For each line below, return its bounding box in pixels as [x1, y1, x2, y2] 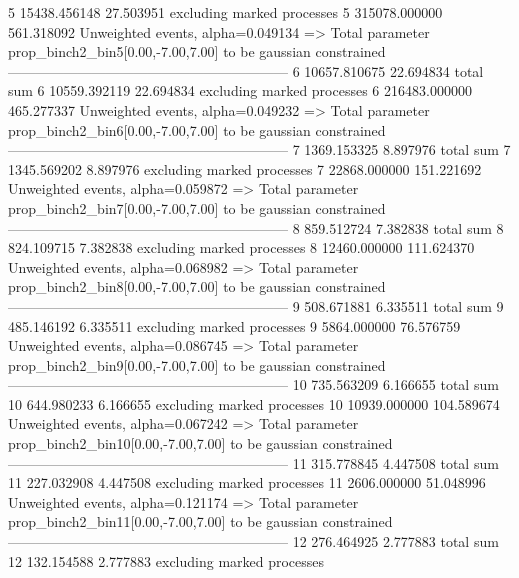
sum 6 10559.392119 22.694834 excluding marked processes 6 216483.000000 [8, 80, 472, 101]
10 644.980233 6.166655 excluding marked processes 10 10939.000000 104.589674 [8, 393, 500, 414]
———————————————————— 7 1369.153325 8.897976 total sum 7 [8, 139, 511, 160]
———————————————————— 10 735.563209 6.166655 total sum [8, 374, 499, 395]
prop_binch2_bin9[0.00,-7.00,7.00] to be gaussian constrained [8, 354, 386, 375]
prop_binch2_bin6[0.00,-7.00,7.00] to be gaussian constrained [8, 119, 386, 140]
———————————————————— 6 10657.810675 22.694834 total [8, 60, 484, 81]
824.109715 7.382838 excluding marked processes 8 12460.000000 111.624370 [8, 237, 475, 258]
